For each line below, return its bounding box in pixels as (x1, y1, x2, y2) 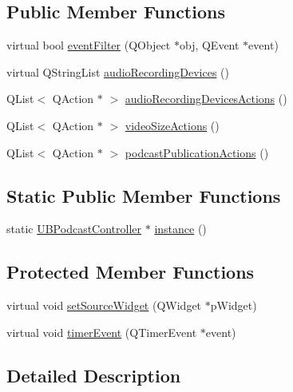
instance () (154, 220, 207, 237)
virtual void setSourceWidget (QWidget (6, 297, 202, 314)
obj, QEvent (179, 37, 240, 53)
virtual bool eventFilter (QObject (6, 37, 171, 53)
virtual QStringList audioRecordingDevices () (6, 63, 229, 80)
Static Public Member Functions (6, 183, 281, 208)
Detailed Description (6, 362, 181, 387)
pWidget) (210, 297, 257, 314)
